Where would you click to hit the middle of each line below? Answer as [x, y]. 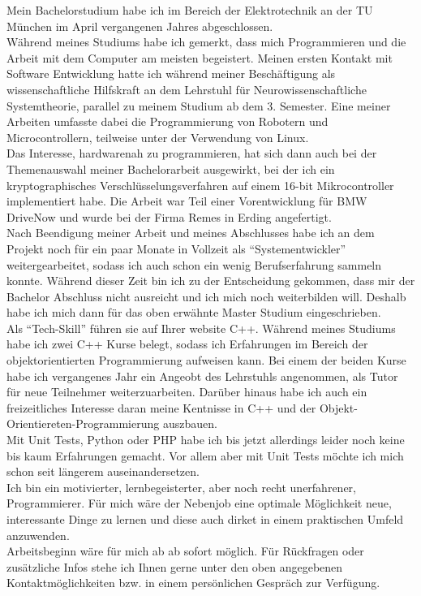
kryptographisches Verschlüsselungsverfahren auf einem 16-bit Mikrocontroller [200, 185]
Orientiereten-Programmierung [83, 423]
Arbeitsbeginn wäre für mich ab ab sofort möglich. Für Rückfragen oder [185, 551]
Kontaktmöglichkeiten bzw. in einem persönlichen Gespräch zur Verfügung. [193, 583]
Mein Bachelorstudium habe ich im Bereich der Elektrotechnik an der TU [190, 10]
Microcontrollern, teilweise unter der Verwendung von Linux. [158, 137]
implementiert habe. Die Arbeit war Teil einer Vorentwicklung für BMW [187, 201]
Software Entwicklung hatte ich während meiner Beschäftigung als [171, 73]
